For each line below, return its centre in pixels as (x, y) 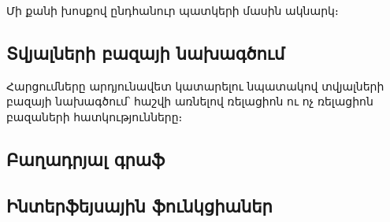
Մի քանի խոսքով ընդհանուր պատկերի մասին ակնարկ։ (173, 10)
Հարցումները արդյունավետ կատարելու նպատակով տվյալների (195, 85)
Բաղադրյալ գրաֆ (86, 159)
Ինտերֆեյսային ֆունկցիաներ (139, 205)
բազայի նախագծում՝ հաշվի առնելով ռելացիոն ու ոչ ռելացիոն (190, 101)
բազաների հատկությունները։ (95, 116)
